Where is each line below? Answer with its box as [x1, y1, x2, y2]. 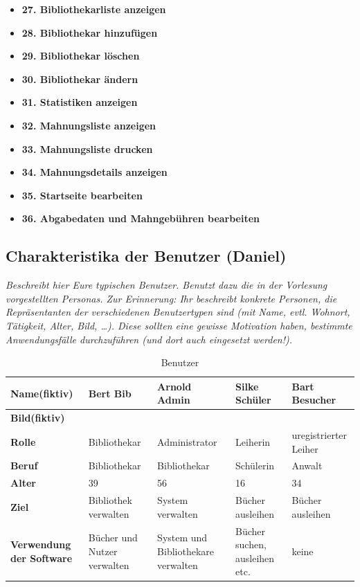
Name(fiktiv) [10, 386, 73, 400]
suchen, [235, 537, 267, 552]
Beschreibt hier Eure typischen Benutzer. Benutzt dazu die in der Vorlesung [6, 278, 327, 292]
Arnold [157, 379, 192, 393]
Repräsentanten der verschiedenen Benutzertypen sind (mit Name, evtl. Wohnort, [6, 305, 350, 319]
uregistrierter [291, 427, 348, 442]
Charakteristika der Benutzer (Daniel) [6, 245, 287, 267]
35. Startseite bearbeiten [21, 188, 143, 202]
